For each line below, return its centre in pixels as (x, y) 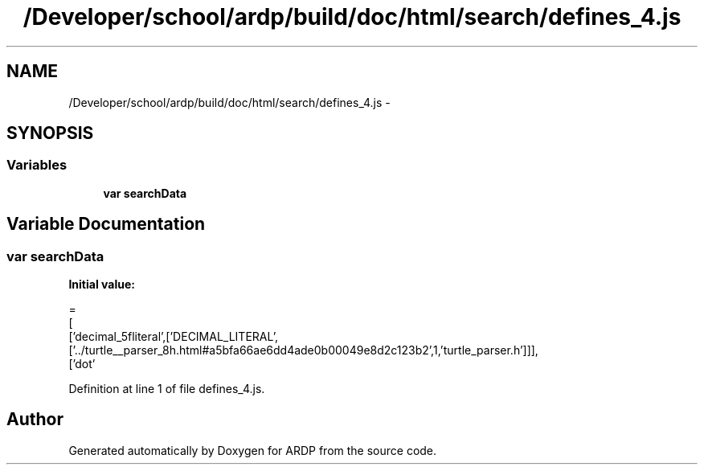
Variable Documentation (106, 224)
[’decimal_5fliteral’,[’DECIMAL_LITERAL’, (174, 337)
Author (35, 420)
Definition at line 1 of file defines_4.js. (167, 389)
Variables (37, 165)
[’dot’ (82, 364)
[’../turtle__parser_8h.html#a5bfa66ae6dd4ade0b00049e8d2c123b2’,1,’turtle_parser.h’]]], (303, 350)
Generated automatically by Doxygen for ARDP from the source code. (253, 450)
